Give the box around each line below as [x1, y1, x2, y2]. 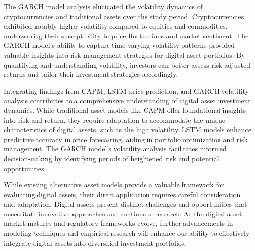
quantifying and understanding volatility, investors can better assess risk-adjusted [4, 59, 251, 70]
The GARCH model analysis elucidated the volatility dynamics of [4, 1, 203, 11]
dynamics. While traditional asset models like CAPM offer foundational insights [4, 105, 246, 115]
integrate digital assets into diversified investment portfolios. [4, 237, 186, 248]
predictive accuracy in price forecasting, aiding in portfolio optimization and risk [4, 134, 248, 144]
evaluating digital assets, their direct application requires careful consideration [4, 189, 241, 199]
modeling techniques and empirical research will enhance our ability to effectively [4, 228, 250, 238]
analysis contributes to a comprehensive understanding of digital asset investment [4, 95, 251, 106]
